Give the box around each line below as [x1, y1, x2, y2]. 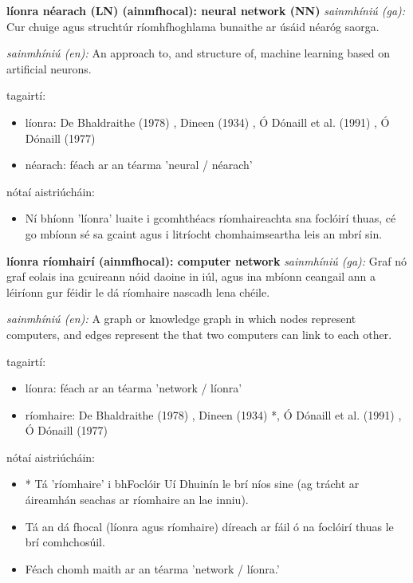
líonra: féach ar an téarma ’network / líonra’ [25, 380, 242, 396]
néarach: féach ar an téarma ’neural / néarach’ [25, 156, 253, 173]
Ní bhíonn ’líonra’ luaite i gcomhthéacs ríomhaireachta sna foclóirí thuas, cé [25, 210, 396, 227]
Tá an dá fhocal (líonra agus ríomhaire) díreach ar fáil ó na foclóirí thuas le [25, 518, 394, 534]
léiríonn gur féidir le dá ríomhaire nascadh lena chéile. [6, 283, 270, 300]
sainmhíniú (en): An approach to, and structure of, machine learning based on [6, 45, 391, 61]
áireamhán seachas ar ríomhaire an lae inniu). [25, 491, 249, 508]
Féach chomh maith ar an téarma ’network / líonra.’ [25, 560, 280, 577]
